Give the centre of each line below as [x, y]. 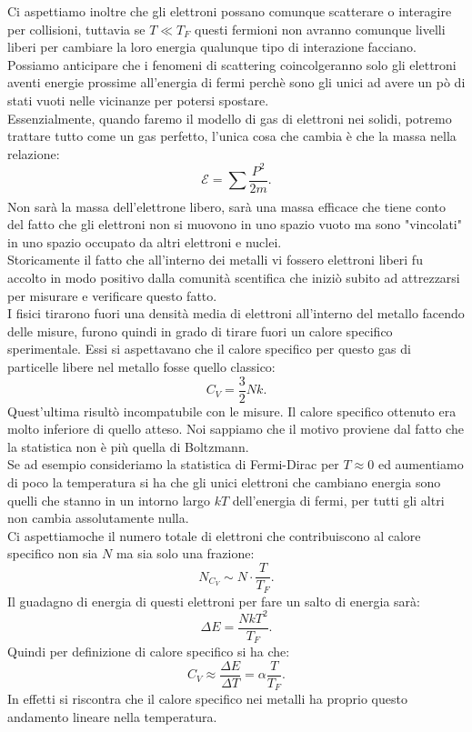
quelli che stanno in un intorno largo [109, 500]
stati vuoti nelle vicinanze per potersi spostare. [138, 100]
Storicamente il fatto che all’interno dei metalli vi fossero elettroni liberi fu [215, 260]
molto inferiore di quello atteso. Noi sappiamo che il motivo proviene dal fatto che [236, 429]
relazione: [34, 153]
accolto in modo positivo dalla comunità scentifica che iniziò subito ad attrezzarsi [234, 278]
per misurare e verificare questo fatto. [112, 295]
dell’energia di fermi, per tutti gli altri [338, 500]
